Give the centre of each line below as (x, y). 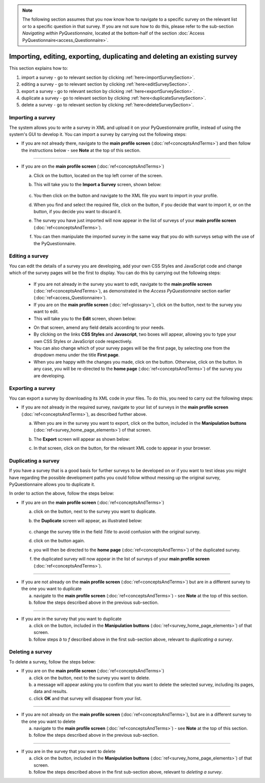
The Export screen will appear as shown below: (82, 439)
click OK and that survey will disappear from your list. (88, 698)
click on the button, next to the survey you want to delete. (92, 678)
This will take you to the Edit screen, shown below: (85, 318)
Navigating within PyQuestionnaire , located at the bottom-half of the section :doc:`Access (113, 33)
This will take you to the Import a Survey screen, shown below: (98, 184)
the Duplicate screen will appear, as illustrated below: (88, 520)
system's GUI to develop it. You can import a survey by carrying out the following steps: (98, 134)
